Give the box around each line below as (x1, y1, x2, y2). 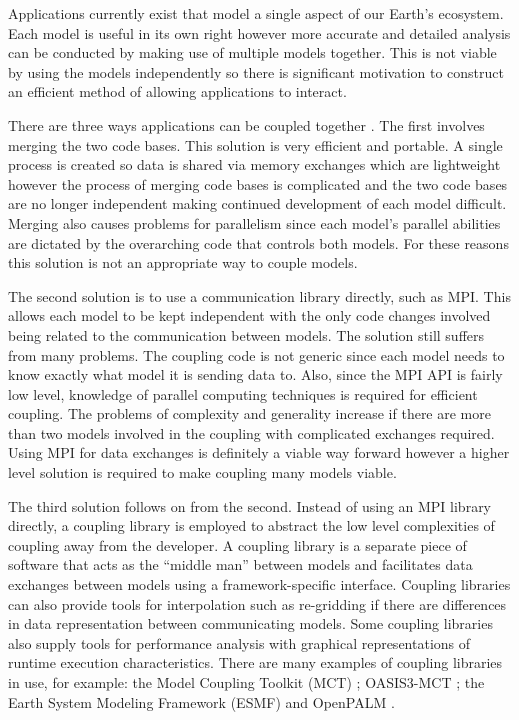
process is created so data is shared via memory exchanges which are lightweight (8, 154, 501, 175)
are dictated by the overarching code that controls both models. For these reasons (8, 232, 509, 253)
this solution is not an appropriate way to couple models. (8, 252, 358, 273)
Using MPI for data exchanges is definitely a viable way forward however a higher (8, 442, 510, 463)
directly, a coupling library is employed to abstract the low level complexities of (8, 515, 495, 536)
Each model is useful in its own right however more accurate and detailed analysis (8, 22, 511, 43)
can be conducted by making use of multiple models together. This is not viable (8, 42, 497, 63)
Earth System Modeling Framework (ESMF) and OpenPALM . (8, 691, 395, 712)
